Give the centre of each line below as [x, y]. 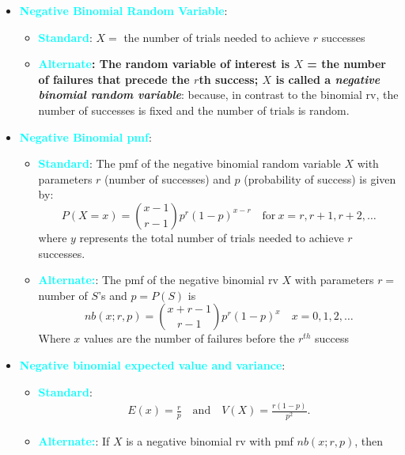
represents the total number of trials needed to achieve [212, 237]
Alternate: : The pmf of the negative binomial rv [158, 280]
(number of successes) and [168, 178]
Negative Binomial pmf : [85, 136]
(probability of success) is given [320, 178]
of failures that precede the [114, 79]
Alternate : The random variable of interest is [164, 64]
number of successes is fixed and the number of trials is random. [194, 110]
